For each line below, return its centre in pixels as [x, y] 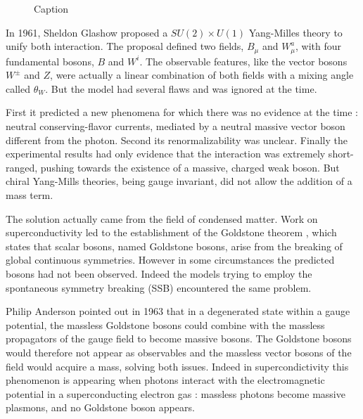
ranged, [22, 167]
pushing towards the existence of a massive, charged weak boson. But [190, 167]
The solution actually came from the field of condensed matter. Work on [162, 218]
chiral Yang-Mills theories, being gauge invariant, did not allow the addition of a [179, 181]
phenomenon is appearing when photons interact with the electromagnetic [165, 380]
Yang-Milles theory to [295, 32]
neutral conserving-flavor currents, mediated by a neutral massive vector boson [176, 126]
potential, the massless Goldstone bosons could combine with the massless [165, 324]
